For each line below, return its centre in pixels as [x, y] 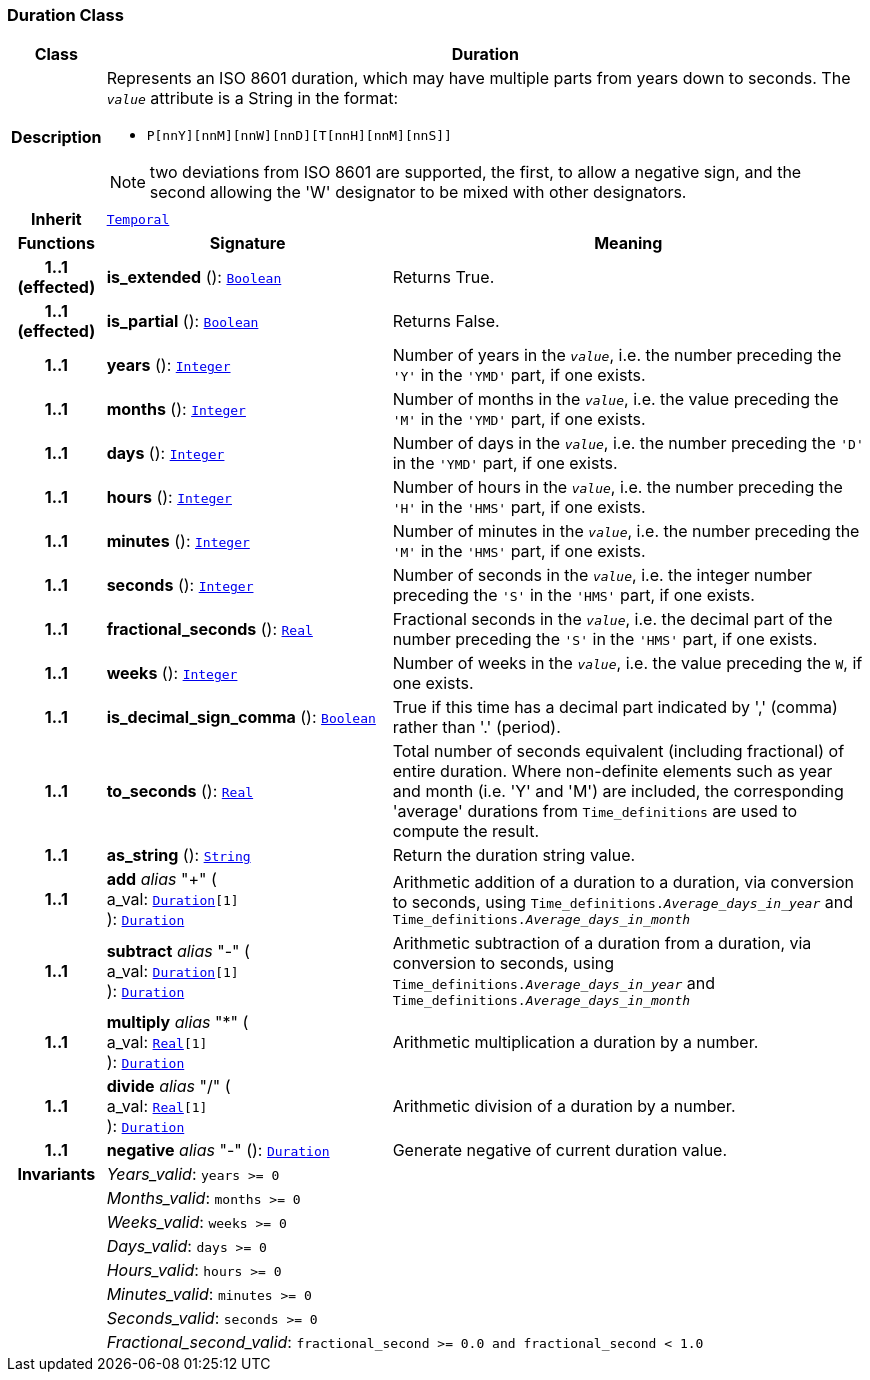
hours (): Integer [169, 497]
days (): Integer [165, 453]
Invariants [56, 1174]
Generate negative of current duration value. [560, 1150]
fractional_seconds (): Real [209, 629]
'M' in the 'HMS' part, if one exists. [519, 551]
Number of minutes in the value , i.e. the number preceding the [626, 531]
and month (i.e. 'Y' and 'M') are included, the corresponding [618, 791]
